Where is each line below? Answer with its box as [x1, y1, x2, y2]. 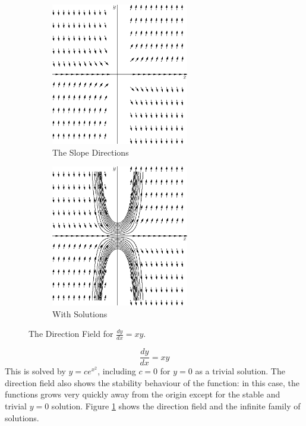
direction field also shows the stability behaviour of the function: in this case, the [5, 376, 300, 389]
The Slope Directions [52, 146, 129, 158]
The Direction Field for [29, 327, 113, 340]
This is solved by [5, 365, 66, 377]
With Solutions [52, 307, 108, 320]
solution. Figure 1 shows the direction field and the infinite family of [51, 399, 301, 412]
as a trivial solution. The [195, 365, 285, 377]
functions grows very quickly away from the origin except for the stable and [5, 388, 280, 400]
